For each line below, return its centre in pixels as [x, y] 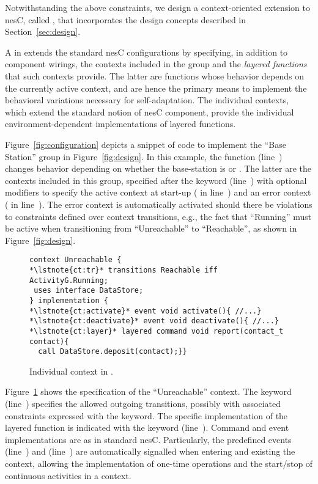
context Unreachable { [76, 260]
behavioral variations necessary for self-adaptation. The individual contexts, [147, 100]
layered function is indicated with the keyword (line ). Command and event [147, 427]
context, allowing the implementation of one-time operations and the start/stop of [159, 463]
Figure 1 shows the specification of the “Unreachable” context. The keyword [148, 391]
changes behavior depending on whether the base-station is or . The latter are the [158, 168]
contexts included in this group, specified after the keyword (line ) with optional [156, 180]
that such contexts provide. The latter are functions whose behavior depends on [154, 75]
